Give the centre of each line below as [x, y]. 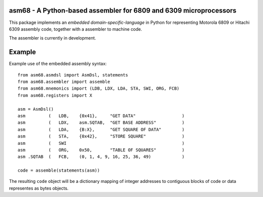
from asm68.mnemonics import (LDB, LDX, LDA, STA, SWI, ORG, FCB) [99, 89]
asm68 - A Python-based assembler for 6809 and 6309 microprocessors [123, 10]
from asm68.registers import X [55, 95]
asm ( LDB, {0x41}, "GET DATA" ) [101, 116]
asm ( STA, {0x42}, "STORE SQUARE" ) [101, 136]
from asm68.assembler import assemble [64, 81]
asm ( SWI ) [101, 143]
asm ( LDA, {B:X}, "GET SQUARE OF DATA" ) [101, 129]
